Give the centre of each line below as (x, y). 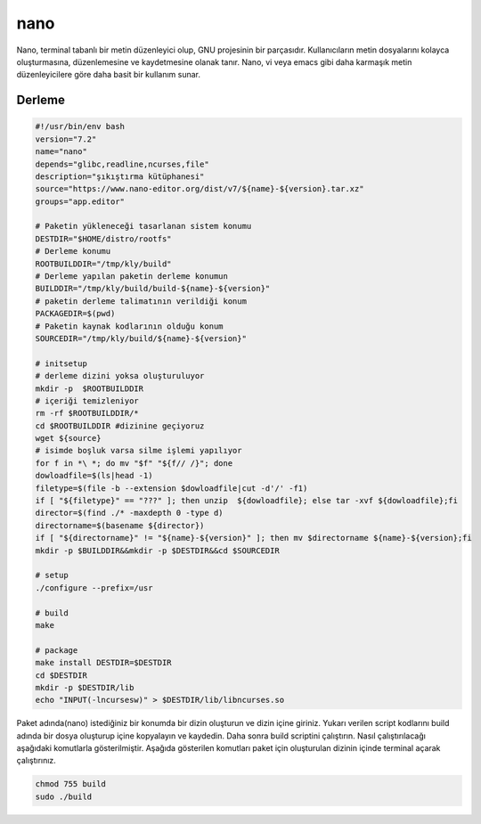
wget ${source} (68, 438)
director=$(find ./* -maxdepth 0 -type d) (129, 513)
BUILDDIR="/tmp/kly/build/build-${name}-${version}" (153, 289)
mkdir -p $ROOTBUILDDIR (90, 388)
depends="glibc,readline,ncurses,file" (122, 164)
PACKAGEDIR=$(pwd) (75, 314)
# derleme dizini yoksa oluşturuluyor (120, 376)
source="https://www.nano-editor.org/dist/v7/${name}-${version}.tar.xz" (200, 189)
